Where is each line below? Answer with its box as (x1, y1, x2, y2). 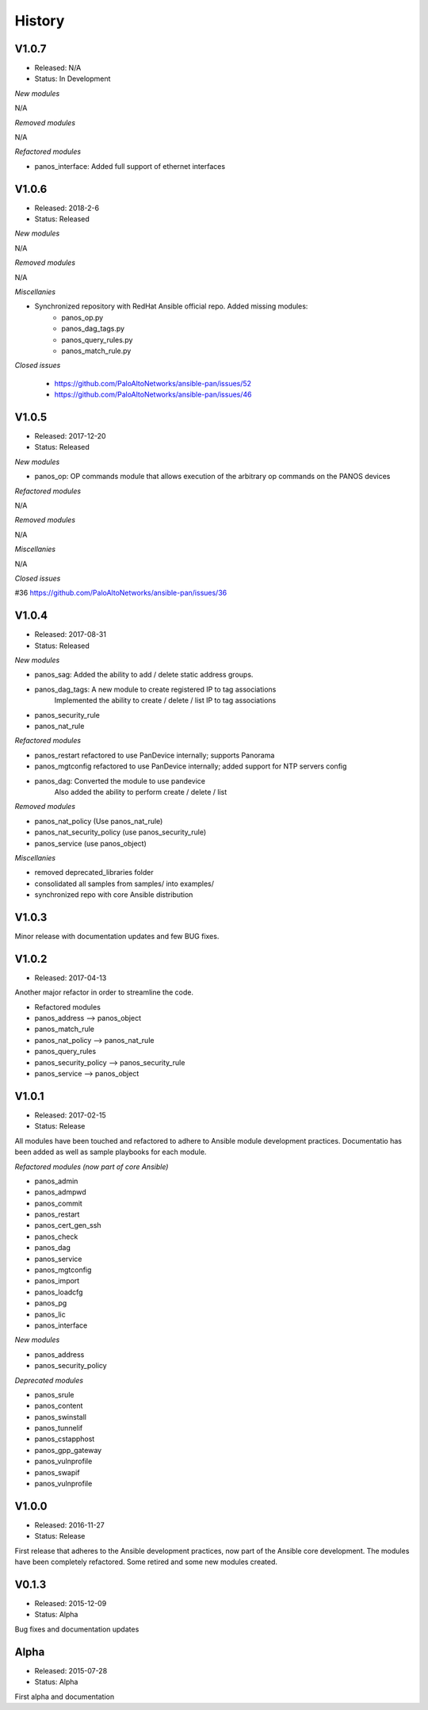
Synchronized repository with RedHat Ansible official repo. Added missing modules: (34, 301, 308, 311)
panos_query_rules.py (61, 335, 133, 344)
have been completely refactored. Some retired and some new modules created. (14, 1557, 277, 1566)
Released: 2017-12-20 (34, 431, 106, 441)
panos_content (34, 1401, 83, 1411)
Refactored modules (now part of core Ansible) (14, 1162, 169, 1171)
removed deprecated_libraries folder (34, 868, 154, 877)
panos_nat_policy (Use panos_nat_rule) (34, 816, 163, 826)
